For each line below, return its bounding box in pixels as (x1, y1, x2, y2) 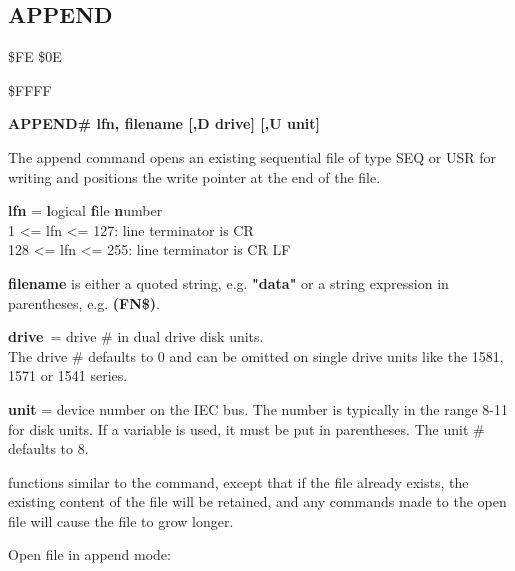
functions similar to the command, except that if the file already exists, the (8, 471, 469, 492)
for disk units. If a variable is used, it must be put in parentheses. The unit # (8, 418, 485, 439)
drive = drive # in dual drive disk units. (8, 326, 264, 347)
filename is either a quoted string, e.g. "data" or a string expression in (8, 272, 449, 293)
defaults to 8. (8, 438, 89, 459)
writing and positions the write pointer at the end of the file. (8, 166, 381, 187)
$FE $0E (8, 46, 62, 67)
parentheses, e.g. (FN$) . (8, 292, 161, 313)
